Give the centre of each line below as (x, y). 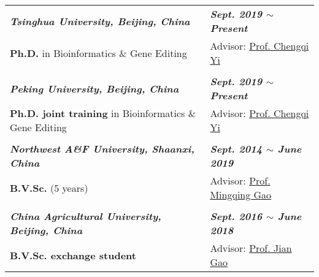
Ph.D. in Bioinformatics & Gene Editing (98, 53)
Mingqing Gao (241, 195)
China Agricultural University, (86, 216)
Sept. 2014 (236, 149)
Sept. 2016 (236, 216)
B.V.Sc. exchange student (73, 255)
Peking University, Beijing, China (94, 88)
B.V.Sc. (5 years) (49, 188)
